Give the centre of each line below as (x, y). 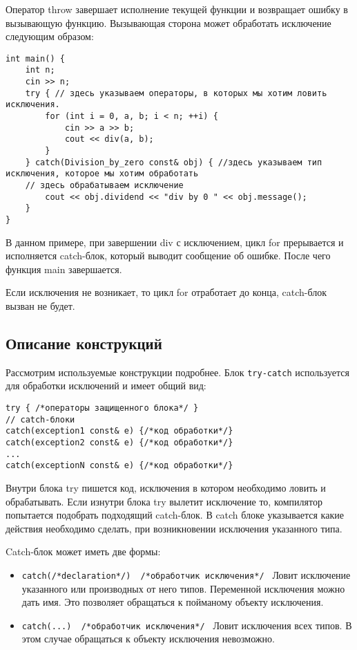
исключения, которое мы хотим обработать (102, 174)
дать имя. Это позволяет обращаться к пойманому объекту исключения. (173, 602)
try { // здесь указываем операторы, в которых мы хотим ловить (176, 93)
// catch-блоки (40, 419)
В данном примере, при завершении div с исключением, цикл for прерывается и (175, 242)
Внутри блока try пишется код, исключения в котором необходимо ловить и (166, 487)
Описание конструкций (84, 343)
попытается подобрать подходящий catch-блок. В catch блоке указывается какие (175, 515)
